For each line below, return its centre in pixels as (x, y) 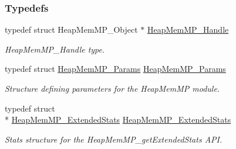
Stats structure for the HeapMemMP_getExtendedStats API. (114, 139)
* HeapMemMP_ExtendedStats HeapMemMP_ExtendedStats (118, 119)
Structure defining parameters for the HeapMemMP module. (112, 88)
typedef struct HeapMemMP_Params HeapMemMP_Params (115, 69)
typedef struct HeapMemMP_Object (71, 30)
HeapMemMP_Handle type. (55, 49)
